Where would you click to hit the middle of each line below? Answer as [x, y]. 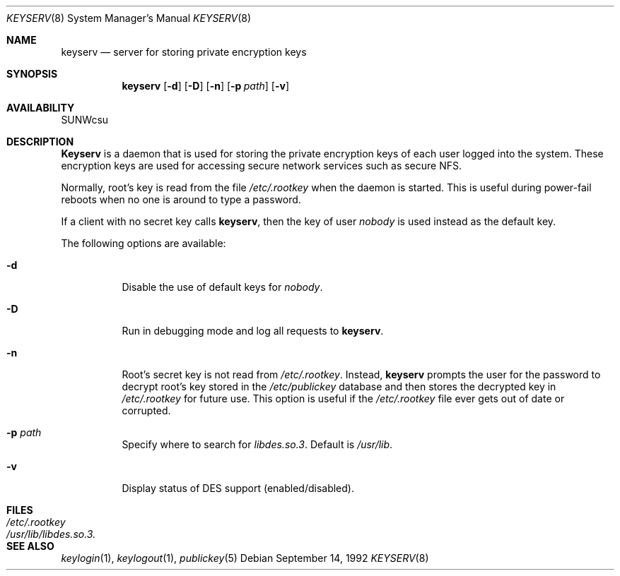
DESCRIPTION [40, 142]
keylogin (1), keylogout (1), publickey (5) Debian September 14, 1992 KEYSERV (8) [245, 558]
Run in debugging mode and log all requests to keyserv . [253, 331]
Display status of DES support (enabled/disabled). [238, 488]
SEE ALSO [30, 546]
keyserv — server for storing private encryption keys [184, 52]
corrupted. [146, 410]
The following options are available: [144, 243]
